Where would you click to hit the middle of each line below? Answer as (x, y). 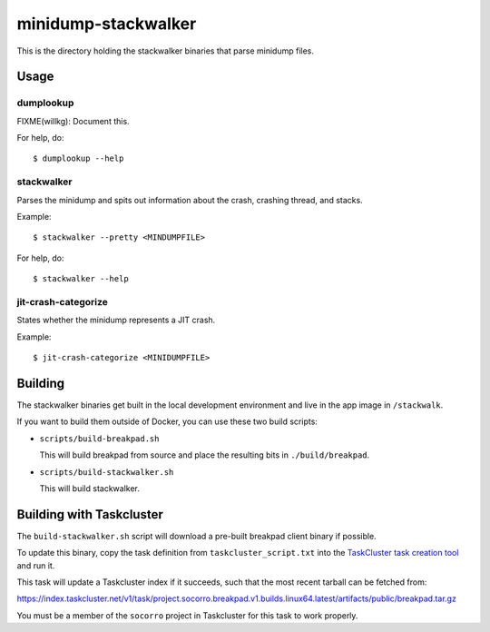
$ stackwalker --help (81, 279)
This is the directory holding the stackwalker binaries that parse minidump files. (166, 51)
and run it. (36, 565)
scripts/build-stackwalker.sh (107, 472)
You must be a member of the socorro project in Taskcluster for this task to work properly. (187, 615)
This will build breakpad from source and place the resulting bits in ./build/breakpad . (205, 455)
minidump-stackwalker (107, 24)
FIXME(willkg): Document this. (73, 121)
